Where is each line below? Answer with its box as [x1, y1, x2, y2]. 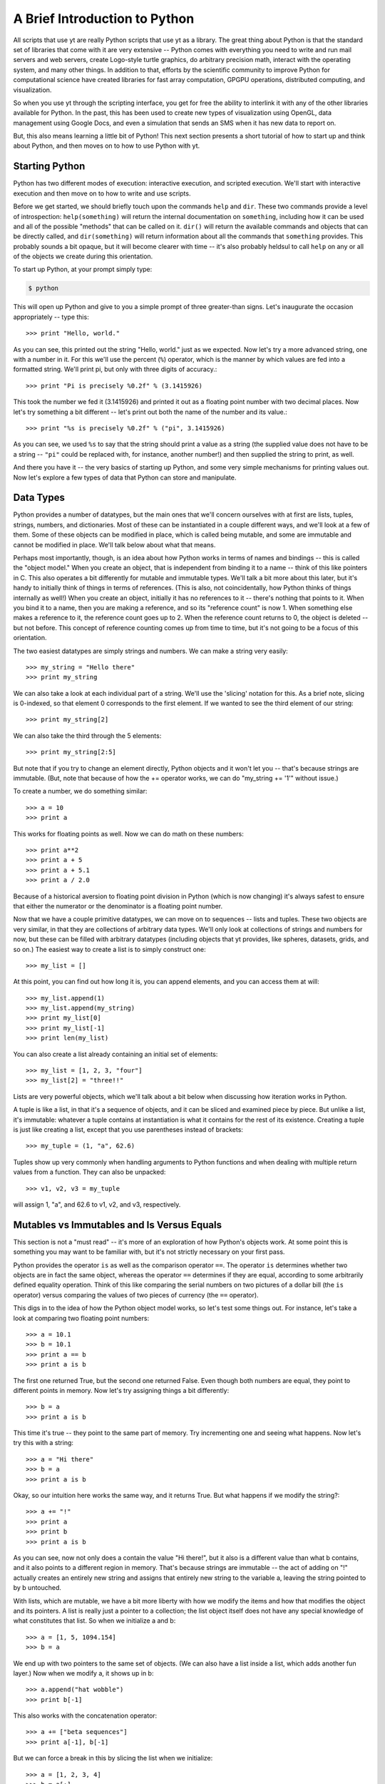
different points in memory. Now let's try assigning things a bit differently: [13, 1386, 230, 1394]
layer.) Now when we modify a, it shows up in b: [13, 1668, 154, 1677]
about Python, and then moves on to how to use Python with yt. [13, 141, 200, 150]
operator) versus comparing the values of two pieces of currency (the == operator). [13, 1290, 260, 1299]
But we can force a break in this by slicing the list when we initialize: [13, 1754, 213, 1763]
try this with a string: [13, 1439, 74, 1447]
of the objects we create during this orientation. [13, 252, 153, 260]
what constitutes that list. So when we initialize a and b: [13, 1616, 176, 1625]
